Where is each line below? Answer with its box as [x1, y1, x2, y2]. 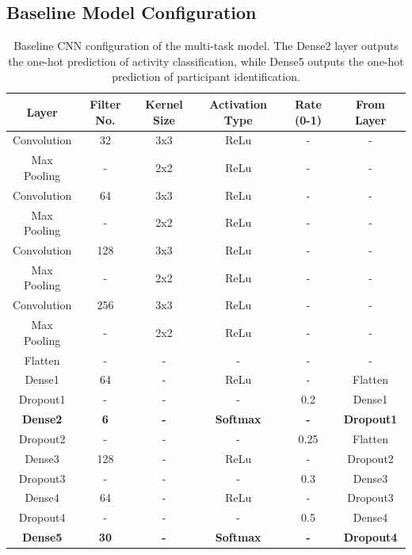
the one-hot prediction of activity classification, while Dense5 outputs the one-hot [8, 52, 404, 69]
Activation [209, 95, 268, 112]
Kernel [145, 95, 183, 112]
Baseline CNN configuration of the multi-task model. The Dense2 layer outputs [13, 37, 399, 54]
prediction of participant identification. [112, 68, 300, 85]
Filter [90, 95, 121, 112]
